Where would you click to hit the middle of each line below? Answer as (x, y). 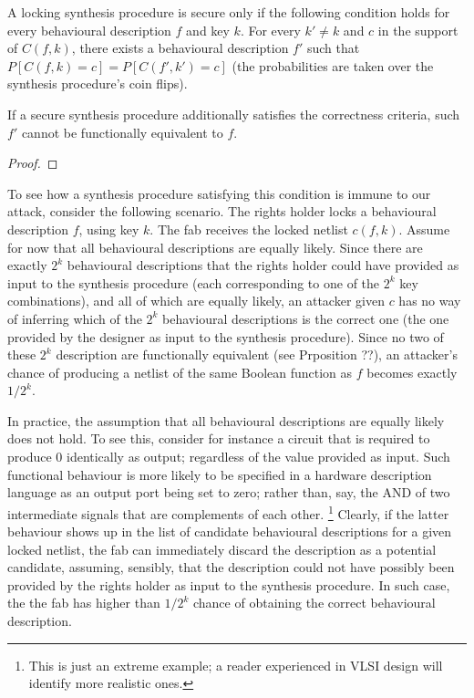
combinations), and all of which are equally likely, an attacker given (196, 301)
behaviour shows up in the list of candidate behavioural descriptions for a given (230, 531)
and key (208, 30)
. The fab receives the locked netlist (249, 229)
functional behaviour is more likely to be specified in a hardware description (220, 474)
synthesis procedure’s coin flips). (98, 83)
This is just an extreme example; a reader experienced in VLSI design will (236, 665)
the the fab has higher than (84, 603)
